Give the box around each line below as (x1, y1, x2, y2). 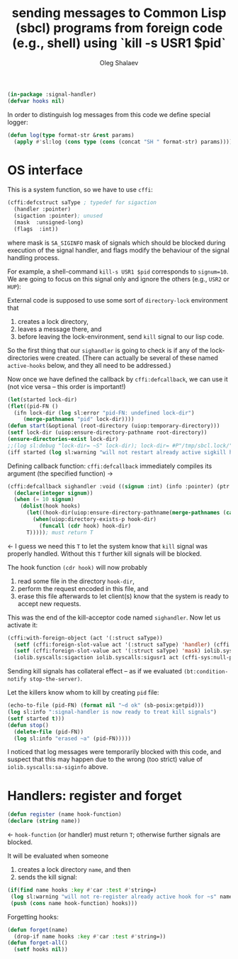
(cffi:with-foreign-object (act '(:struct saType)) (7, 634, 163, 641)
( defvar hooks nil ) (7, 97, 65, 104)
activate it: (7, 620, 38, 629)
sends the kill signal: (17, 873, 78, 882)
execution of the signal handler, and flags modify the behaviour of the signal (7, 246, 230, 254)
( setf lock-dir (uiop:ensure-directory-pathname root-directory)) (7, 429, 208, 437)
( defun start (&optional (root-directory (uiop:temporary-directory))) (7, 422, 220, 430)
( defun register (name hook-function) (7, 811, 122, 818)
